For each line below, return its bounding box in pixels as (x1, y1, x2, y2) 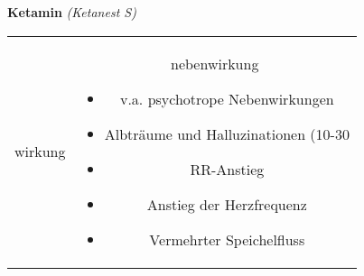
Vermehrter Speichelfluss (149, 228, 305, 250)
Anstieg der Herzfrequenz (146, 193, 307, 215)
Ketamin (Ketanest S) (7, 3, 136, 21)
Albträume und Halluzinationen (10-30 (104, 123, 350, 144)
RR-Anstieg (190, 158, 265, 179)
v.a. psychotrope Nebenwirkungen (119, 87, 334, 109)
